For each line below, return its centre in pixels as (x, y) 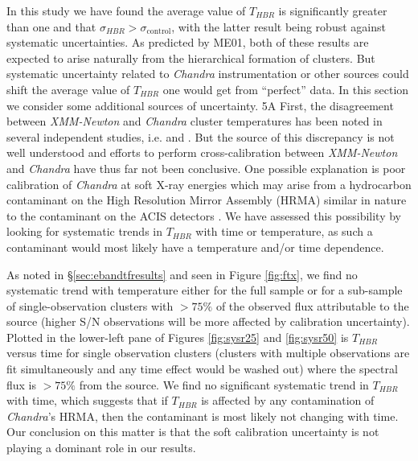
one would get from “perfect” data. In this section (286, 89)
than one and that (51, 26)
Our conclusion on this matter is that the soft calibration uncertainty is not (193, 432)
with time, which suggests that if (87, 400)
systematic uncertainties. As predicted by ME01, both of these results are (188, 42)
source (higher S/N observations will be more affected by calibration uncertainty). (208, 321)
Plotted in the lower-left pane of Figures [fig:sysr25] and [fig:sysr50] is (178, 337)
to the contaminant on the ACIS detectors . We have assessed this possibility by (204, 215)
